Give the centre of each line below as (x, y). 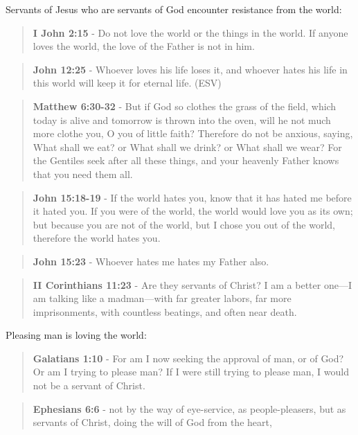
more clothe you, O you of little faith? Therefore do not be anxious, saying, (193, 133)
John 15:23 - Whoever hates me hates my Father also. (151, 261)
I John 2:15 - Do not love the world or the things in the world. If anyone (190, 32)
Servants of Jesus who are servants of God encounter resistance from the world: (174, 9)
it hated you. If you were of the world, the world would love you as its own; (193, 211)
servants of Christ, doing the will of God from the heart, (152, 422)
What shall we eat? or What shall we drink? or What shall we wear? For (187, 147)
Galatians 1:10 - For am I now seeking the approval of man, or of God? (188, 358)
